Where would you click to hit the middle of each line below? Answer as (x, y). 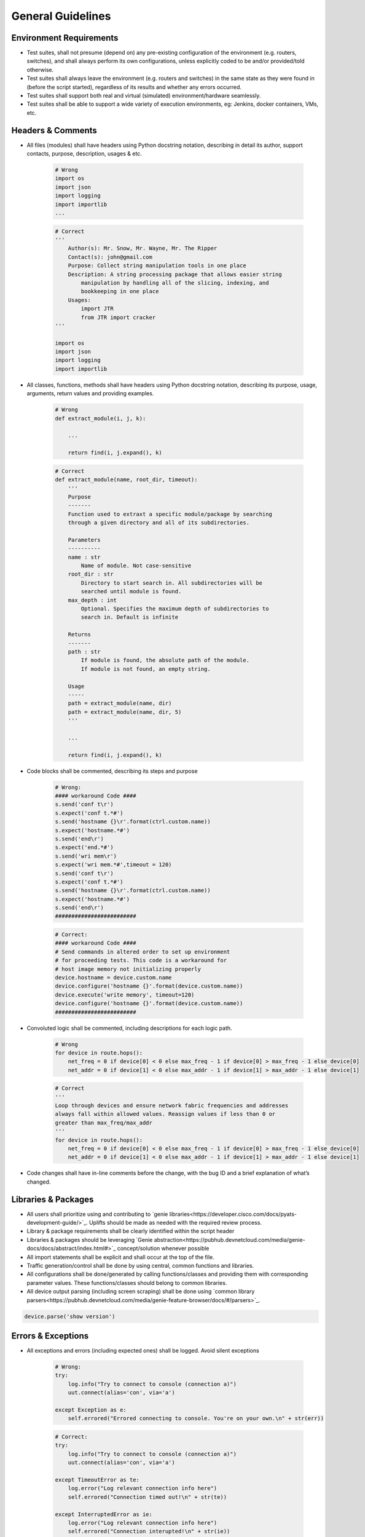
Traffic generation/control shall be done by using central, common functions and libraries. (140, 1266)
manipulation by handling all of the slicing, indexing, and (175, 283)
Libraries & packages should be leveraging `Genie (90, 1239)
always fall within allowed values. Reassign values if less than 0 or (165, 1114)
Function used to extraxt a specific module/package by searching (170, 514)
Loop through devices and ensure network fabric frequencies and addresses (172, 1106)
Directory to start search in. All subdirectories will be (172, 583)
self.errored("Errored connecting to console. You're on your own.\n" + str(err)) (196, 1418)
